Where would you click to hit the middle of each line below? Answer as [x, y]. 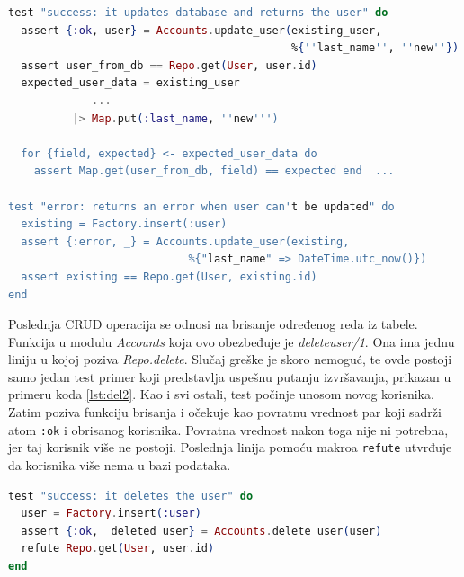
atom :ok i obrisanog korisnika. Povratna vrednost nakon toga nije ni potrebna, [228, 429]
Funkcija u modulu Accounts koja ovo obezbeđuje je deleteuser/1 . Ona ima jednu [232, 341]
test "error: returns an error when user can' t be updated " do [201, 206]
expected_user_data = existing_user [130, 83]
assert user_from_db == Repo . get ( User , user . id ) [169, 65]
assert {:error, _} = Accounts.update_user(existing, [185, 241]
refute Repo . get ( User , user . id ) [118, 549]
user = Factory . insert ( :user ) [111, 514]
